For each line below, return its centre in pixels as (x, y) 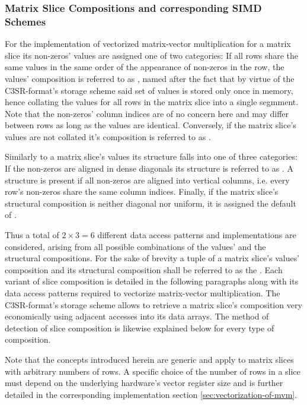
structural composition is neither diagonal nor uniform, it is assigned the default (151, 203)
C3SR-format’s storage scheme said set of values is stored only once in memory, (149, 90)
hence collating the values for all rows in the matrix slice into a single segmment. (152, 102)
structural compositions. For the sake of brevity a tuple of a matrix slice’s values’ (152, 258)
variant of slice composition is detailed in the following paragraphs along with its (152, 281)
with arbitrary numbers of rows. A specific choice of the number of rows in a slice (153, 371)
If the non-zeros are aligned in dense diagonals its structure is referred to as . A (149, 168)
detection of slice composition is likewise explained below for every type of (140, 328)
